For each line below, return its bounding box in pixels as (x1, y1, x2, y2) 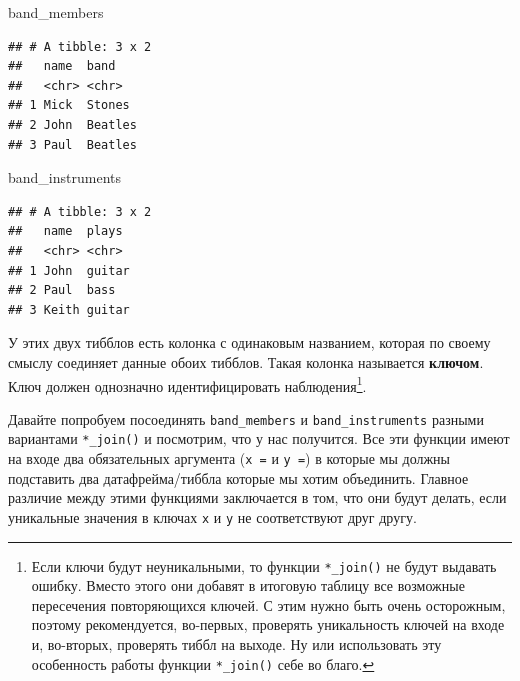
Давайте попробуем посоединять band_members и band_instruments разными (8, 408, 484, 429)
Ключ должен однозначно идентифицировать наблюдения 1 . (8, 372, 367, 396)
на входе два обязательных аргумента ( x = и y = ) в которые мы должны (8, 448, 451, 469)
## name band (8, 59, 116, 74)
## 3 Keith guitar (8, 302, 130, 317)
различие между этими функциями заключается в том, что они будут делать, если (8, 487, 507, 508)
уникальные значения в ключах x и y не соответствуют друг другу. (8, 506, 417, 527)
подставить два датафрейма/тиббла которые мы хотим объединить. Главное (8, 467, 469, 488)
